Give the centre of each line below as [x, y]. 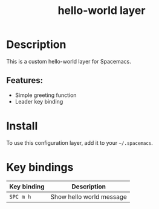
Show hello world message [89, 196]
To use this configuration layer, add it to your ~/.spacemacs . [79, 142]
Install [22, 126]
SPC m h [20, 197]
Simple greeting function [46, 95]
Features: [25, 80]
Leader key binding [39, 101]
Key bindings [40, 167]
